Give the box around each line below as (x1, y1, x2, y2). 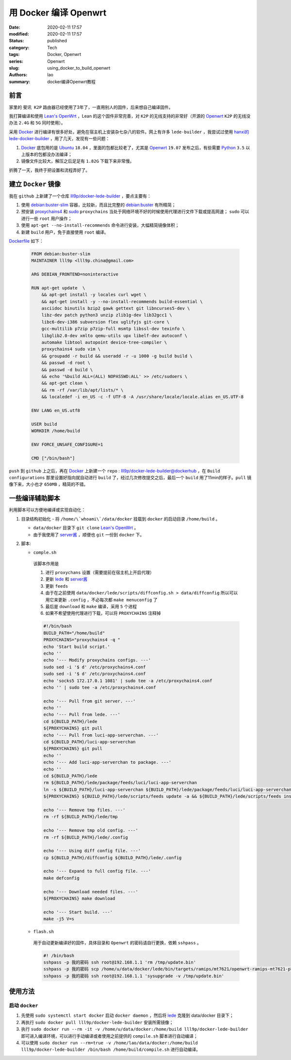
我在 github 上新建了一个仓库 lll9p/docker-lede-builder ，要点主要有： (9, 193, 151, 199)
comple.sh (33, 550, 57, 556)
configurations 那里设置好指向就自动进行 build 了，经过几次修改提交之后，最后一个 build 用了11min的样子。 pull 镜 (9, 475, 252, 481)
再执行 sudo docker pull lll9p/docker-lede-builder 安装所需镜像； (21, 1019, 174, 1025)
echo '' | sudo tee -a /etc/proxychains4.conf (43, 684, 156, 690)
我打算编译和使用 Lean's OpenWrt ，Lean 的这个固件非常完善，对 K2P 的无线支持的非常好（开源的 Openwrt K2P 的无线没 (9, 113, 251, 119)
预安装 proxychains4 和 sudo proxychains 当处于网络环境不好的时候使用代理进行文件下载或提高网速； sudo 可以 (21, 209, 249, 215)
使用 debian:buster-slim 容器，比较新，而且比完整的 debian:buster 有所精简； (21, 202, 177, 208)
